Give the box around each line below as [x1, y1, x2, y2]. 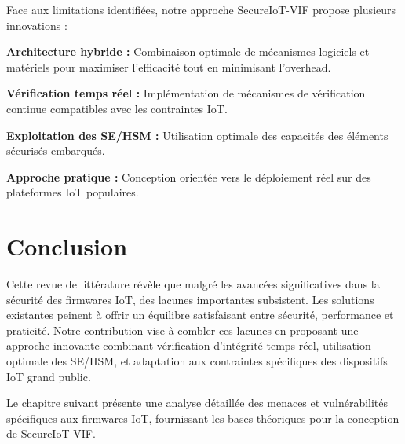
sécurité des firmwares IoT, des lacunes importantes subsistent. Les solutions [6, 291, 374, 307]
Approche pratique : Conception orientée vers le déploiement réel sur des [6, 168, 371, 185]
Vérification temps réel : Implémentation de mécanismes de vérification [6, 85, 366, 101]
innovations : [6, 17, 67, 33]
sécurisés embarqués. [6, 142, 105, 159]
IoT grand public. [6, 368, 91, 384]
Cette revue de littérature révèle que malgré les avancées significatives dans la [6, 276, 380, 292]
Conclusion [6, 230, 128, 262]
